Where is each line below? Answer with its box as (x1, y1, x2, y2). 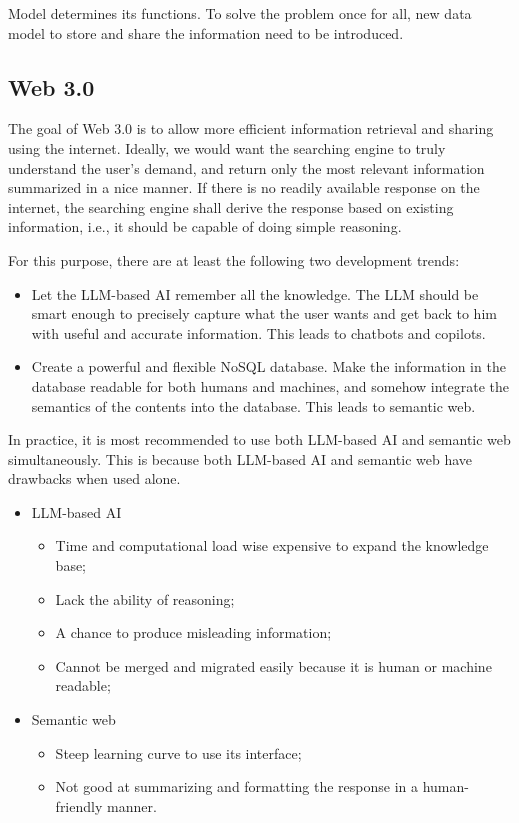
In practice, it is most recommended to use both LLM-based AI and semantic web (8, 429, 511, 450)
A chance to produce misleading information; (55, 622, 332, 643)
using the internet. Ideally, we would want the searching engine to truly (8, 137, 446, 158)
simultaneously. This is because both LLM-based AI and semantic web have (8, 448, 473, 469)
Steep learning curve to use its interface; (55, 742, 302, 763)
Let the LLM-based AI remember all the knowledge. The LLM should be (31, 283, 479, 304)
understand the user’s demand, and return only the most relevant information (8, 157, 485, 178)
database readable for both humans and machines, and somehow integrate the (31, 375, 509, 396)
